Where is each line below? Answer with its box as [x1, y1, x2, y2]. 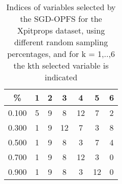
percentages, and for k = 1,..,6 [7, 48, 115, 59]
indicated [45, 71, 78, 83]
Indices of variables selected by [6, 1, 116, 13]
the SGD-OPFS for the [20, 13, 102, 24]
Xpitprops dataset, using [17, 24, 105, 36]
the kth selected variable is [13, 59, 109, 71]
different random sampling [14, 36, 108, 48]
